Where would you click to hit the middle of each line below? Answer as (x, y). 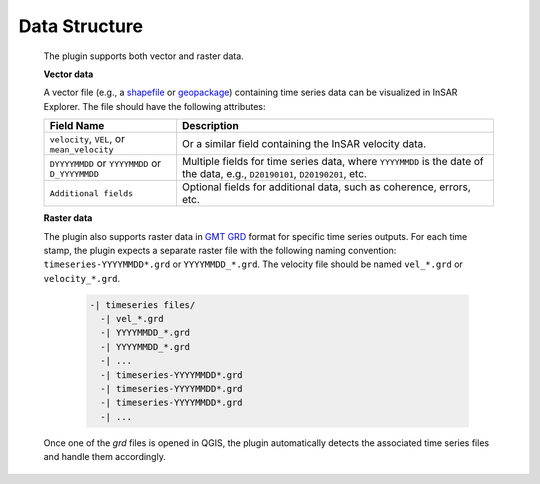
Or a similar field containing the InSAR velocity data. (304, 143)
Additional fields (91, 193)
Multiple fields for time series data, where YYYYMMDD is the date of (332, 162)
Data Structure (81, 26)
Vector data (68, 74)
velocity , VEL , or (87, 139)
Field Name (77, 126)
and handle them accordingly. (105, 457)
